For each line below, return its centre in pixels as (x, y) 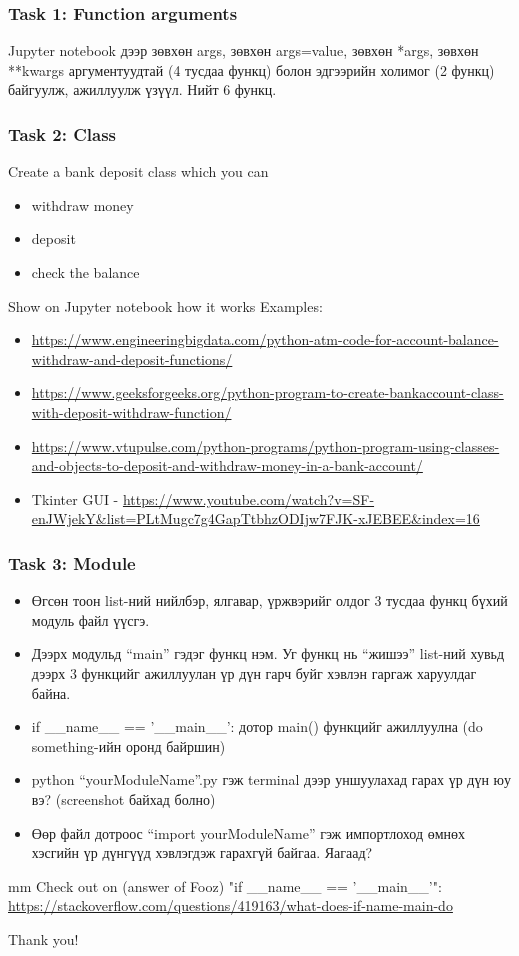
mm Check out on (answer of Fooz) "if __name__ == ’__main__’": (225, 885)
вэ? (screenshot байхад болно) (123, 798)
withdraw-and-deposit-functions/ (132, 358)
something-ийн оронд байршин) (128, 745)
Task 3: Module (72, 562)
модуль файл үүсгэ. (90, 619)
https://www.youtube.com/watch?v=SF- (248, 498)
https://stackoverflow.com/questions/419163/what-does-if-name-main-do (230, 905)
